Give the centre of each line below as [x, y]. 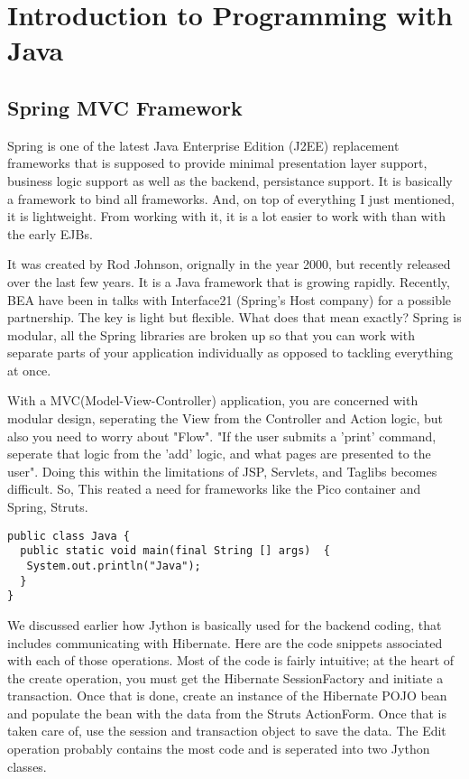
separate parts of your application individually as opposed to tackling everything [230, 352]
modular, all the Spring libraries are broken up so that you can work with [211, 334]
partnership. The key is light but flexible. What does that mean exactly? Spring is [234, 317]
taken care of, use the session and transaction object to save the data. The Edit [227, 731]
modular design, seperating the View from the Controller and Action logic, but [225, 418]
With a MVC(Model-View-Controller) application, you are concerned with [213, 400]
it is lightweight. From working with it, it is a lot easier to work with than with [226, 216]
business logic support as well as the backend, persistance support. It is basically [230, 180]
